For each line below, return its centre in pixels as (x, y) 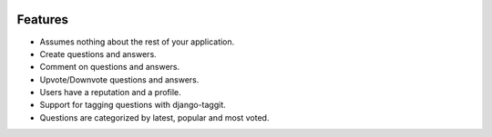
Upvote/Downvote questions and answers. (119, 79)
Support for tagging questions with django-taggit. (133, 105)
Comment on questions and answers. (110, 67)
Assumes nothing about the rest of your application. (137, 42)
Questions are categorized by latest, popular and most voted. (154, 117)
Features (42, 20)
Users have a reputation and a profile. (110, 93)
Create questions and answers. (98, 54)
